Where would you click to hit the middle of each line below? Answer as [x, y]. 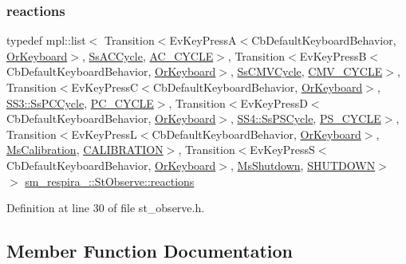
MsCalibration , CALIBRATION [85, 150]
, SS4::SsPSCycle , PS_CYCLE [306, 118]
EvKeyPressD [274, 102]
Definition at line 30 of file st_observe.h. [106, 208]
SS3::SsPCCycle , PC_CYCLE [80, 102]
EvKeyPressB [333, 55]
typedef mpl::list [46, 40]
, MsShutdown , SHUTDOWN [303, 165]
